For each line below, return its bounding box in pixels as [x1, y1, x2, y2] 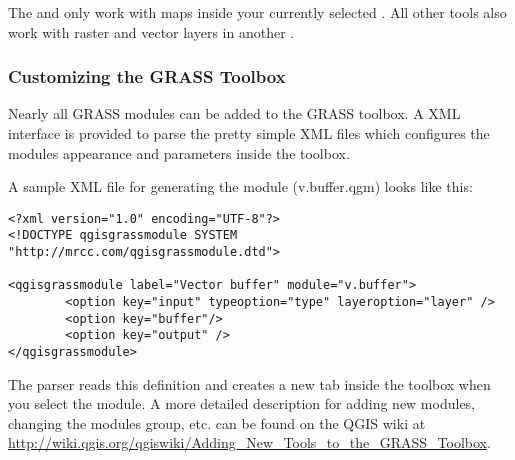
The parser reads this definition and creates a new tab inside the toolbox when [8, 373, 491, 394]
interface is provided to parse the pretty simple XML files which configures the [8, 123, 490, 143]
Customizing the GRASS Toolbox [8, 64, 286, 89]
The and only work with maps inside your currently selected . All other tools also [8, 2, 507, 22]
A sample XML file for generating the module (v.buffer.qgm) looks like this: [8, 176, 473, 197]
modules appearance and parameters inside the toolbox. [8, 142, 350, 163]
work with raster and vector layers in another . [8, 21, 295, 42]
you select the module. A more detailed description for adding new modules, [8, 393, 476, 414]
